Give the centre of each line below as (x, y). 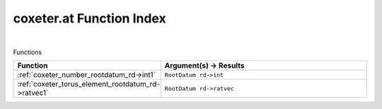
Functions (28, 52)
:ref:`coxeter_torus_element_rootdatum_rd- (89, 84)
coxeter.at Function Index (89, 18)
